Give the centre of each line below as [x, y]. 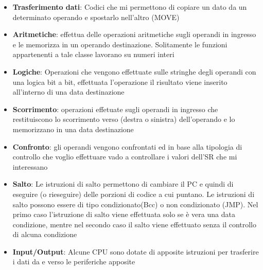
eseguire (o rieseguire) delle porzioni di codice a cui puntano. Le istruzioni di [134, 194]
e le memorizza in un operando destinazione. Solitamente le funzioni [120, 44]
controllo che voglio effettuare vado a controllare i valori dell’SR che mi [125, 157]
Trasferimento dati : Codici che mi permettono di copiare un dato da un [130, 7]
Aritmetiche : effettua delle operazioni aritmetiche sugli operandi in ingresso [134, 34]
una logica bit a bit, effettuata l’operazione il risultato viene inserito [120, 82]
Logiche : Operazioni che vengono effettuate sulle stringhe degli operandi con [134, 71]
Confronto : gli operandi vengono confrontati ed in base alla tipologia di [127, 146]
